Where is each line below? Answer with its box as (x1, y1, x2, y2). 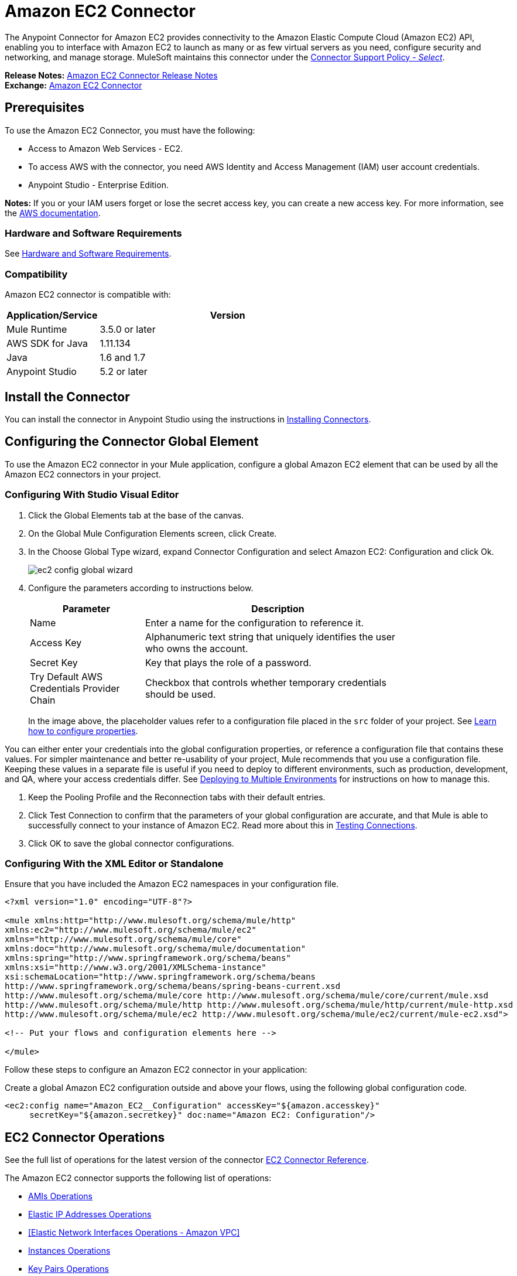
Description (251, 602, 304, 615)
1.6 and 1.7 (100, 352, 146, 364)
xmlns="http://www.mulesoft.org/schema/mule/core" (5, 934, 242, 944)
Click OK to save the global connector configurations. (28, 838, 234, 848)
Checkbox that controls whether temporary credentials (145, 676, 386, 688)
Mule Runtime (6, 323, 67, 336)
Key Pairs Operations (28, 1264, 109, 1274)
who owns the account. (145, 642, 248, 654)
